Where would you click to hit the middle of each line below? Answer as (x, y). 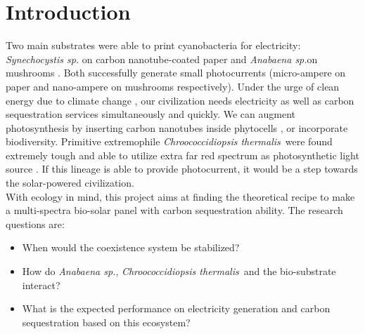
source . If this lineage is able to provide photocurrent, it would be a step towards (182, 169)
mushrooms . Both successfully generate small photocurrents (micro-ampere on (176, 73)
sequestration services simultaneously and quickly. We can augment (151, 114)
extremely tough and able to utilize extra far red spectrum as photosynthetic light (182, 155)
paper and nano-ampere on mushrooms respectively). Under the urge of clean (173, 86)
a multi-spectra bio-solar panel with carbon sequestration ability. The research (174, 210)
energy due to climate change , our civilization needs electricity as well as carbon (180, 100)
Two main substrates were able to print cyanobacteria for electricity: (153, 45)
